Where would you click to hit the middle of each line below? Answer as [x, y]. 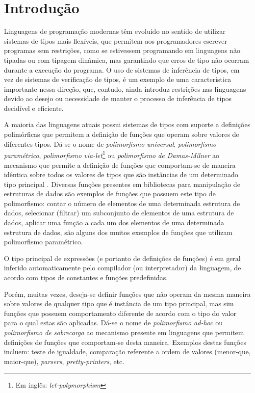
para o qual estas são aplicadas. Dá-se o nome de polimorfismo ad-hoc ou [113, 323]
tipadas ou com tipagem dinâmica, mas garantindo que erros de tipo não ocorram [127, 60]
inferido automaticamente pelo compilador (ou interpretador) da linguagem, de [123, 268]
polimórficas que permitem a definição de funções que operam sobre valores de [122, 134]
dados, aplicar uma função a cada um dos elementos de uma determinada [114, 223]
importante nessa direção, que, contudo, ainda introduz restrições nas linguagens [125, 89]
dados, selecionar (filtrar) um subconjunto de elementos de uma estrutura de [119, 213]
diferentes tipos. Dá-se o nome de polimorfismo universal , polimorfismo [110, 144]
